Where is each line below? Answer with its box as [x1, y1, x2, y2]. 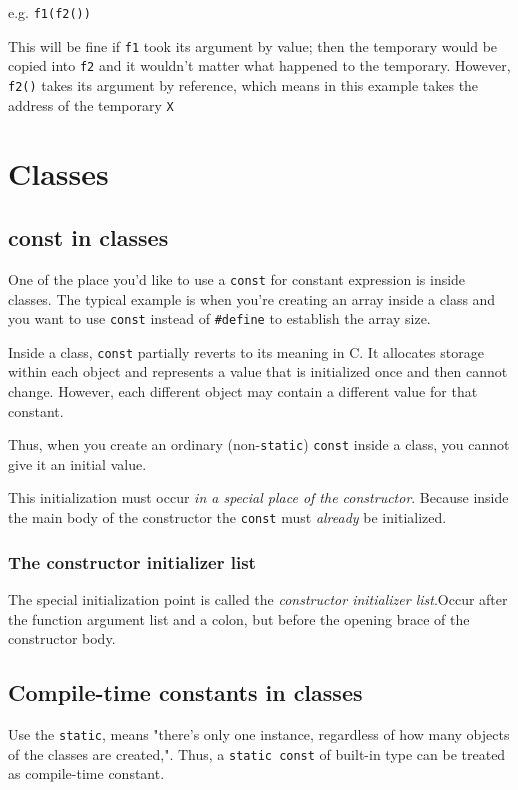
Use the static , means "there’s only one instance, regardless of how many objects [8, 723, 510, 744]
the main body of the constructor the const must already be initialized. [8, 507, 447, 528]
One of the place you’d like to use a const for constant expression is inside [8, 268, 466, 289]
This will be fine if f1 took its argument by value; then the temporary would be [8, 35, 498, 56]
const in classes [8, 222, 169, 253]
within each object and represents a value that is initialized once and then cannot [8, 361, 508, 382]
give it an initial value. [8, 453, 147, 474]
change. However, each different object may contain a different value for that [8, 381, 478, 402]
